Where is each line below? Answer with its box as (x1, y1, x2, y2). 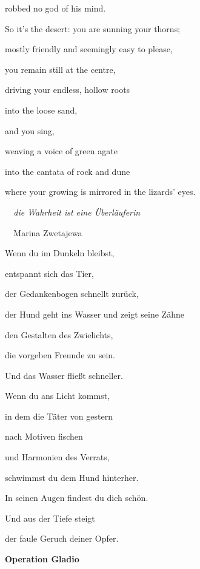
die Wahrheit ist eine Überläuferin (13, 205, 141, 218)
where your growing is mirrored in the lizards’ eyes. (5, 185, 196, 198)
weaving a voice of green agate (5, 145, 118, 157)
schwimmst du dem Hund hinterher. (5, 471, 139, 483)
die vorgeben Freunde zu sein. (5, 349, 115, 361)
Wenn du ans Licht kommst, (5, 389, 110, 402)
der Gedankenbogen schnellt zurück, (5, 287, 139, 300)
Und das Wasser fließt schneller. (5, 369, 123, 381)
